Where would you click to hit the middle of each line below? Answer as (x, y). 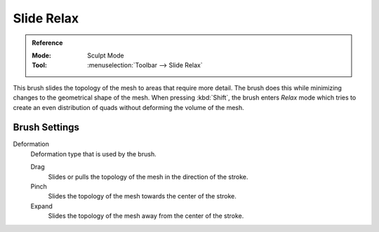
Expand (41, 206)
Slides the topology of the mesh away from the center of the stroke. (146, 216)
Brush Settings (46, 127)
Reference (47, 43)
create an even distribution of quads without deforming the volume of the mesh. (129, 107)
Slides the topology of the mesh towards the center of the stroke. (142, 196)
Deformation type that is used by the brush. (94, 153)
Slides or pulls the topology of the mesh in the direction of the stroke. (148, 177)
